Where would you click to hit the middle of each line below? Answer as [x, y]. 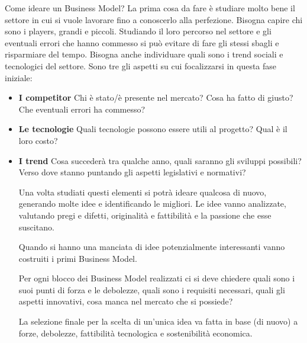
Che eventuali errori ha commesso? [82, 109]
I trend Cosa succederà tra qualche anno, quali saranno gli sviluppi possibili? [160, 160]
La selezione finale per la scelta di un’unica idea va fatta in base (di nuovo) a [158, 321]
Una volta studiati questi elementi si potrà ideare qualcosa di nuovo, [143, 192]
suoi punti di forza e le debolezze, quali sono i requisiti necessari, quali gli [152, 289]
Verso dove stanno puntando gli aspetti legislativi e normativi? [132, 172]
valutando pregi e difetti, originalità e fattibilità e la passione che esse [145, 215]
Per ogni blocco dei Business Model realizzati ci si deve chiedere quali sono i [157, 278]
